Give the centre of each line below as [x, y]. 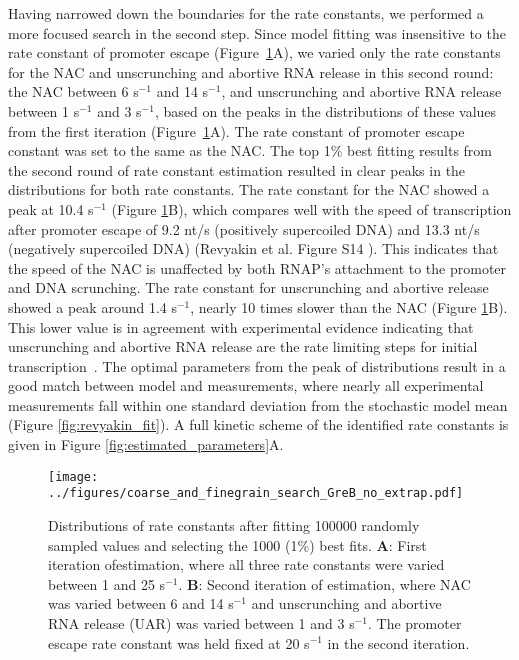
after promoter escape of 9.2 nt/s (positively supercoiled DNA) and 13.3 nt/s [244, 228]
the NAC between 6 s [73, 91]
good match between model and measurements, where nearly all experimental [246, 385]
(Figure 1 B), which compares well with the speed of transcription [311, 208]
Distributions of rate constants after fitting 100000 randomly [234, 524]
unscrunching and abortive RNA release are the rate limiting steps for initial [243, 346]
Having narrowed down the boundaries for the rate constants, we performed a [246, 13]
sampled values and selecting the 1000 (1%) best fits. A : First [237, 544]
